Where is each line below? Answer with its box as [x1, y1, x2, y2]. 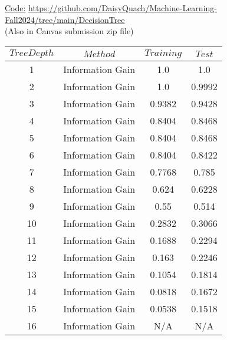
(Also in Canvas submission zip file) [5, 25, 134, 37]
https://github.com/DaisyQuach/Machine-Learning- [28, 2, 217, 14]
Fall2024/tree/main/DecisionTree [5, 13, 125, 25]
